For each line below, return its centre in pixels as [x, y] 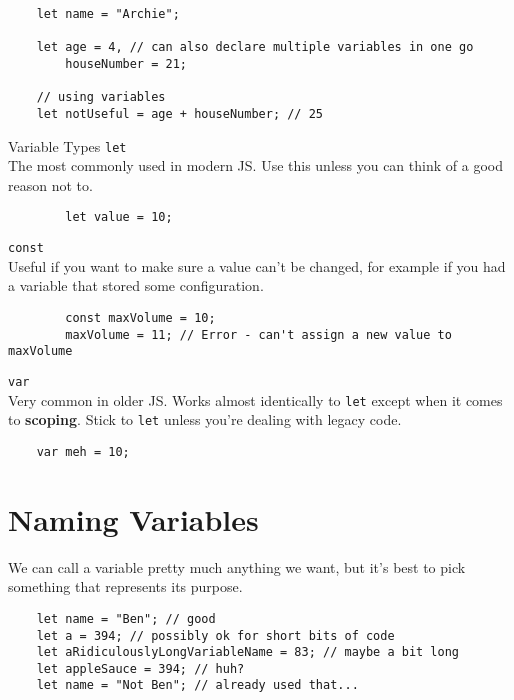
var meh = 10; [83, 451]
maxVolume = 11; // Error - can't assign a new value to [258, 334]
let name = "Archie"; [108, 14]
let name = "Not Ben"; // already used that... [197, 685]
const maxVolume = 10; [140, 317]
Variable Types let [67, 145]
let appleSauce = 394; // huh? [140, 668]
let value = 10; [119, 217]
